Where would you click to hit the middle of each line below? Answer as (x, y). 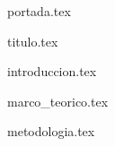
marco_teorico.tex (58, 101)
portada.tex (39, 11)
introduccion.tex (52, 71)
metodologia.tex (51, 131)
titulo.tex (33, 41)
